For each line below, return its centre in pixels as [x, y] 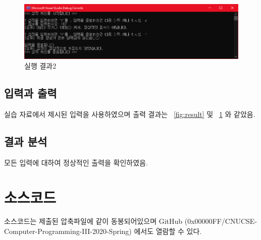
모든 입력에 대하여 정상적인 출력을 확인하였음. [76, 162]
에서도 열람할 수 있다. [168, 231]
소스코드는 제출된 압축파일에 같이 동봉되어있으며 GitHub [93, 221]
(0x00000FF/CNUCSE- [221, 221]
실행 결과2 [40, 66]
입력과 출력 [31, 93]
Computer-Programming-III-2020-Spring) [68, 231]
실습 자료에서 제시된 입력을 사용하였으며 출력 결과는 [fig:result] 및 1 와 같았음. [130, 114]
